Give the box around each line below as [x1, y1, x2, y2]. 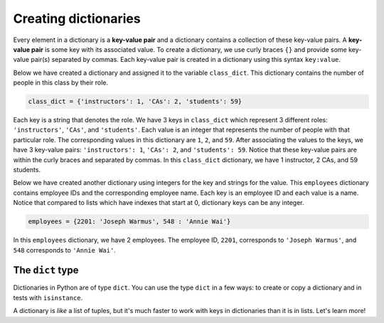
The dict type [13, 264, 79, 277]
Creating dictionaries [13, 11, 142, 26]
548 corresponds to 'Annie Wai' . [13, 245, 117, 254]
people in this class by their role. [13, 78, 109, 87]
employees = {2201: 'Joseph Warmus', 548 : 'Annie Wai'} [28, 218, 231, 226]
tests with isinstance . [13, 293, 83, 302]
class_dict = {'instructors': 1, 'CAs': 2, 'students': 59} [28, 97, 242, 106]
